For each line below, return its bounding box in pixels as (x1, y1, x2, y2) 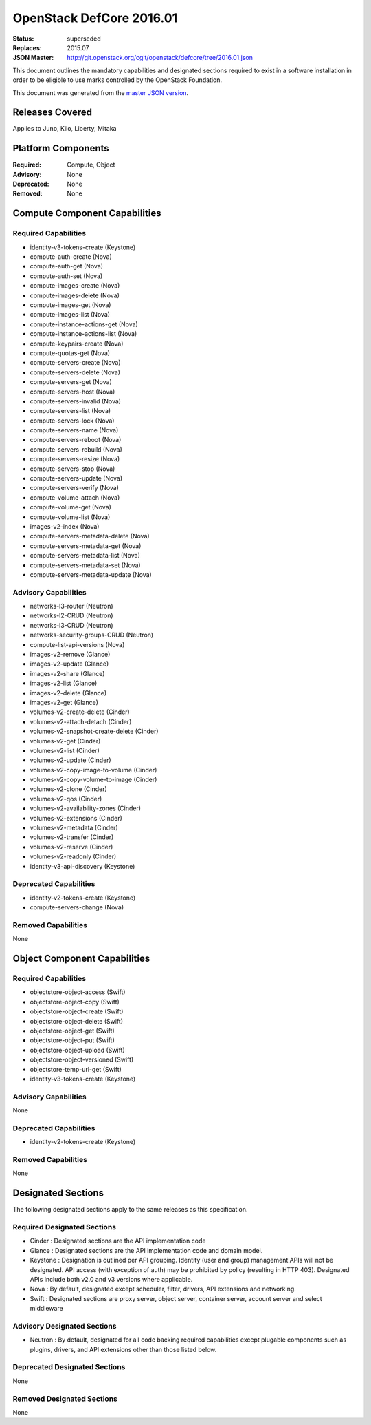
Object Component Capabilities (12, 953, 150, 964)
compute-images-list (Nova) (30, 310, 110, 319)
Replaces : (12, 43, 43, 52)
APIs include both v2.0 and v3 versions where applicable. (30, 1275, 193, 1283)
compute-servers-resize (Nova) (30, 455, 120, 463)
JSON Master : (12, 54, 54, 62)
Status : (12, 34, 34, 43)
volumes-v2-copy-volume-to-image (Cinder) (30, 775, 157, 784)
